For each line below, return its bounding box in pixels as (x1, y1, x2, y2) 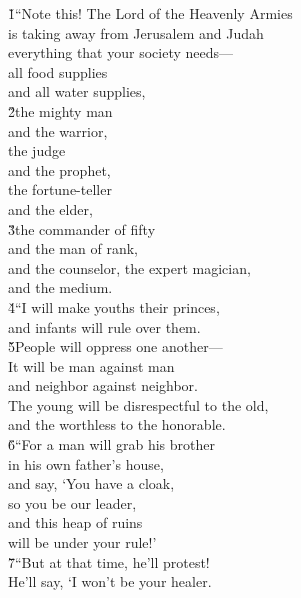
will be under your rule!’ (8, 532, 157, 553)
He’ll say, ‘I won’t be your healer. (8, 571, 212, 592)
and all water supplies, (8, 81, 146, 102)
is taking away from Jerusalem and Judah (8, 22, 264, 43)
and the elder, (8, 198, 93, 219)
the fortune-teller (8, 179, 112, 200)
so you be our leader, (8, 492, 137, 513)
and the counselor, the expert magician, (8, 257, 251, 278)
